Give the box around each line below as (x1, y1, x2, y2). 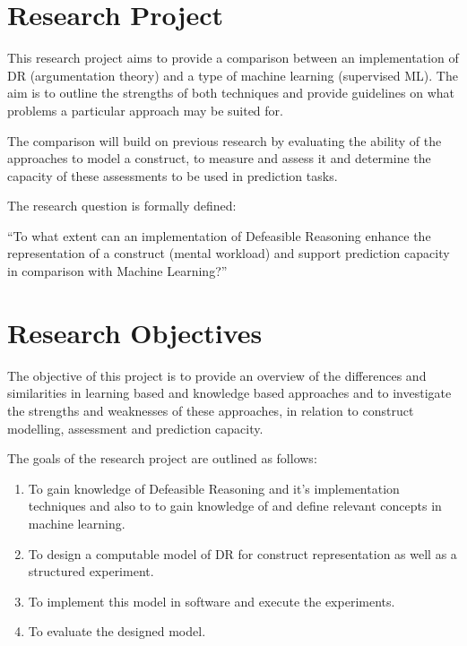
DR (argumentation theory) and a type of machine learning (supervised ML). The (7, 65, 458, 84)
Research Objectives (7, 314, 263, 350)
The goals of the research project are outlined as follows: (7, 449, 317, 468)
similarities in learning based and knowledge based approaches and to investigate (7, 383, 452, 402)
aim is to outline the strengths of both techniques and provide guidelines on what (7, 83, 455, 102)
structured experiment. (28, 562, 154, 581)
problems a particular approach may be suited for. (7, 100, 283, 119)
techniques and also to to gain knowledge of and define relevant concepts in (28, 496, 442, 515)
